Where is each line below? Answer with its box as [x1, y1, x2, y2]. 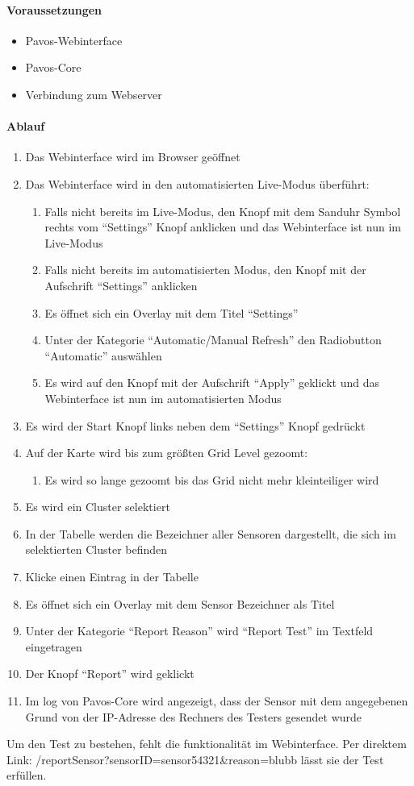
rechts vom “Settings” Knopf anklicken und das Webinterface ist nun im [44, 218, 401, 235]
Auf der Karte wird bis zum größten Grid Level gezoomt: [25, 444, 308, 461]
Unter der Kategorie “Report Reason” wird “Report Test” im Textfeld [25, 622, 374, 639]
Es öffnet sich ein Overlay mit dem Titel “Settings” [44, 304, 299, 321]
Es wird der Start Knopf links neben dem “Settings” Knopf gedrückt [25, 417, 366, 434]
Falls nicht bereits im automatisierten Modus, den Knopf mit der [44, 261, 366, 278]
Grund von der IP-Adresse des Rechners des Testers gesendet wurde [25, 708, 362, 725]
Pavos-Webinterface [25, 31, 123, 48]
